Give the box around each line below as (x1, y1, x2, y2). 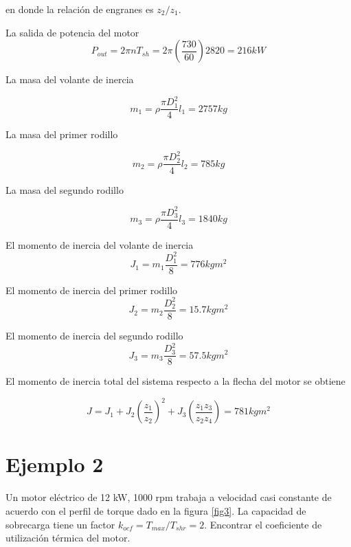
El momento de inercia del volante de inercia (5, 237, 194, 252)
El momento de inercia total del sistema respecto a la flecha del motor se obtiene (5, 374, 346, 388)
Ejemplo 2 (5, 450, 104, 478)
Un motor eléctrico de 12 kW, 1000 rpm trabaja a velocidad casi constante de (5, 490, 332, 504)
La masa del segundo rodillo (5, 182, 124, 197)
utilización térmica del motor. (5, 531, 131, 545)
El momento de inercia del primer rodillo (5, 282, 178, 297)
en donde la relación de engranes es (5, 2, 154, 16)
